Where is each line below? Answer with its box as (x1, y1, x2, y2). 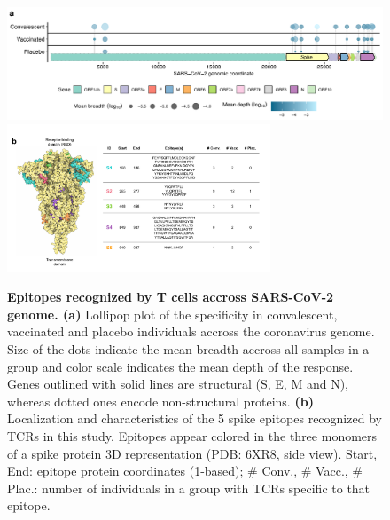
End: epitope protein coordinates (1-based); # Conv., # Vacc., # (7, 461, 363, 480)
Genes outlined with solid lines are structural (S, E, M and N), (7, 374, 348, 393)
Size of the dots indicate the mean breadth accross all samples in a (7, 340, 370, 358)
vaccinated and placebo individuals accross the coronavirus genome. (7, 322, 375, 341)
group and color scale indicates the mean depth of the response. (7, 357, 354, 375)
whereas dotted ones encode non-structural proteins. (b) (7, 391, 314, 410)
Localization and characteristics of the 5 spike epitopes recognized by (7, 409, 382, 428)
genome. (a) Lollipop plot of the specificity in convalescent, (7, 304, 338, 323)
